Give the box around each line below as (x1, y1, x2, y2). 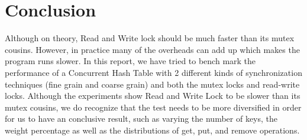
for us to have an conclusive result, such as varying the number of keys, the (5, 112, 278, 125)
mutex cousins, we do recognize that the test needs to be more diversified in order (5, 101, 302, 113)
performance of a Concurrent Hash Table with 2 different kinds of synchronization (5, 66, 302, 78)
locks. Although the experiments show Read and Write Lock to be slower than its (5, 89, 300, 102)
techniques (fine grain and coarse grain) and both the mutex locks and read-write (5, 78, 300, 90)
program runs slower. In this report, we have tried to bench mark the (5, 55, 256, 67)
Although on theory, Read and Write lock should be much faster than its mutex (5, 32, 295, 44)
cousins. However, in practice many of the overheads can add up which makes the (5, 43, 300, 55)
